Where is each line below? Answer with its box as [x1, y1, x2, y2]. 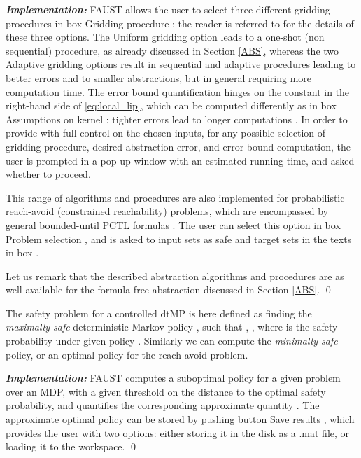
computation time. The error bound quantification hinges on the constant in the [6, 84, 350, 99]
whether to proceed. [6, 167, 91, 181]
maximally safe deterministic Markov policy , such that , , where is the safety [6, 319, 338, 334]
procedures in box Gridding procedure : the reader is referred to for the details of [6, 15, 354, 30]
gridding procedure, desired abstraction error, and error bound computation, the [6, 139, 351, 153]
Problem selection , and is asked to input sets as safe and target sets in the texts [6, 231, 352, 246]
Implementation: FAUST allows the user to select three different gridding [6, 2, 330, 16]
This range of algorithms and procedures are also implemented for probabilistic [6, 190, 345, 204]
